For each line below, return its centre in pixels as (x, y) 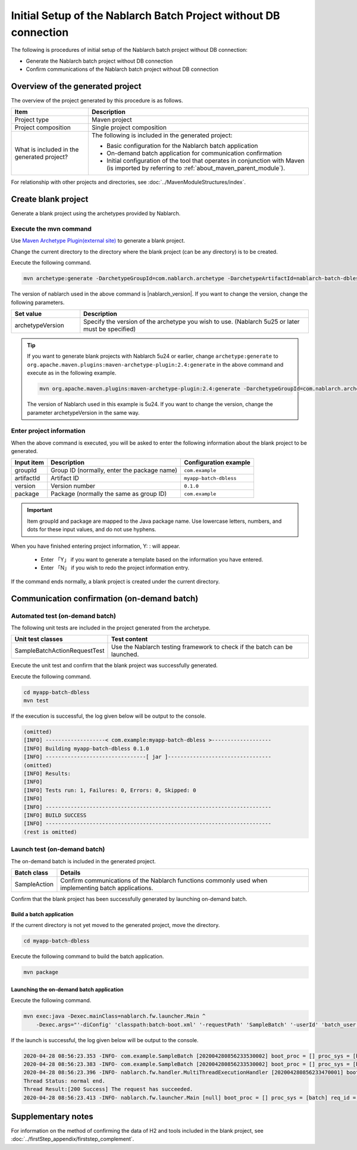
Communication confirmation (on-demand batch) (105, 598)
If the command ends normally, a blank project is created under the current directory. (115, 581)
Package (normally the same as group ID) (109, 494)
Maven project (112, 120)
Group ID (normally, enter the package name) (114, 470)
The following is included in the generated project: (162, 135)
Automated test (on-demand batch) (63, 616)
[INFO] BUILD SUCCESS (55, 815)
